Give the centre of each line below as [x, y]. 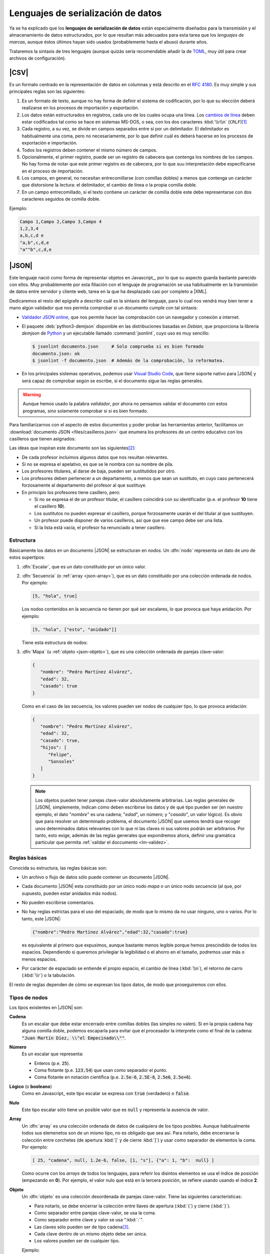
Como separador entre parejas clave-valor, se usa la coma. [95, 1213]
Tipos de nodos [28, 997]
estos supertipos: [27, 557]
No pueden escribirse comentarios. [58, 902]
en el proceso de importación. [53, 171]
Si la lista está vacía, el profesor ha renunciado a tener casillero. [100, 527]
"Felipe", [60, 754]
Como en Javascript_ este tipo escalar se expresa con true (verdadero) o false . [106, 1093]
